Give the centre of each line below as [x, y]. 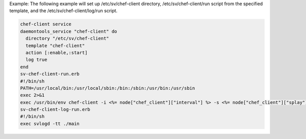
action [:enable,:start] [57, 53]
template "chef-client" [55, 45]
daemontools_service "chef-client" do [69, 31]
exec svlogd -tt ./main [50, 124]
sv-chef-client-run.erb [50, 74]
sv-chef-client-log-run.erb [55, 110]
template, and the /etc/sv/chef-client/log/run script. [63, 11]
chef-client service [46, 24]
